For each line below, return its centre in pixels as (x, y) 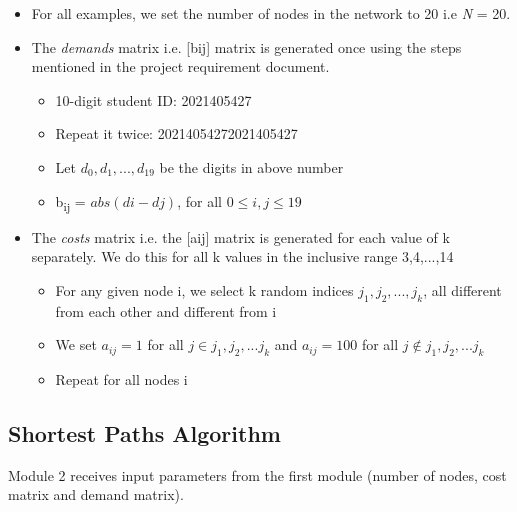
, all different (462, 289)
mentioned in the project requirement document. (180, 66)
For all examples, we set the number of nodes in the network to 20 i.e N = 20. (271, 13)
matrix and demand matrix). (96, 494)
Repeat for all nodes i (121, 379)
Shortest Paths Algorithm (144, 433)
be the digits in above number (251, 166)
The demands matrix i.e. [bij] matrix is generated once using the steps (246, 46)
